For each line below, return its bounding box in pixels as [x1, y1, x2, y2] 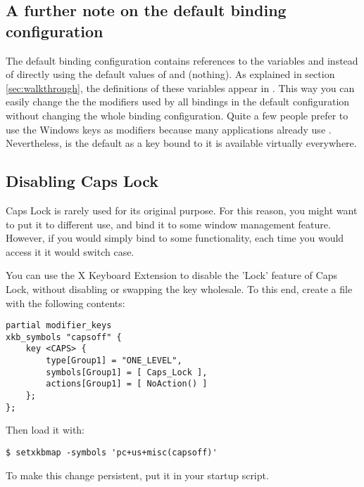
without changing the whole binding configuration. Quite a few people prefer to [6, 108, 349, 122]
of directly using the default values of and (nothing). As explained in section [6, 67, 335, 82]
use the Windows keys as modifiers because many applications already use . [6, 122, 332, 136]
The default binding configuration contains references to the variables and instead [6, 53, 358, 67]
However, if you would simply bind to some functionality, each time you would [6, 230, 344, 245]
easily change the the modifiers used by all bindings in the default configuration [6, 94, 350, 109]
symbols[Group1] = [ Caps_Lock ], [46, 367, 208, 377]
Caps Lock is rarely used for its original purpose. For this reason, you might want [6, 202, 358, 217]
